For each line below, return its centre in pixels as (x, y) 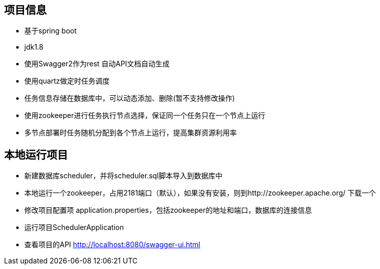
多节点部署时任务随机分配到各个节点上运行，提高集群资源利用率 (131, 133)
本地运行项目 (36, 155)
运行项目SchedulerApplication (74, 227)
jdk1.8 (34, 47)
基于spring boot (51, 31)
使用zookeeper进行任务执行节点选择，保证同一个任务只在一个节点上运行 (145, 116)
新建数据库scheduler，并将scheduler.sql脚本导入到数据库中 (123, 176)
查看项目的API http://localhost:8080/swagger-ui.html (112, 245)
